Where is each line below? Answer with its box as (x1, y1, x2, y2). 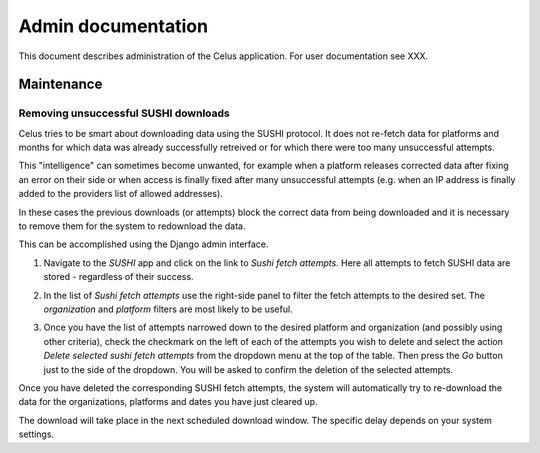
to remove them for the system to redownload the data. (18, 220, 246, 232)
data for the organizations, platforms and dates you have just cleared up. (18, 396, 319, 408)
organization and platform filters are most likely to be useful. (43, 303, 294, 315)
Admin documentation (18, 15, 209, 37)
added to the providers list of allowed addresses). (18, 188, 224, 200)
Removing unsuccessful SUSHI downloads (18, 106, 230, 120)
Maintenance (18, 76, 103, 93)
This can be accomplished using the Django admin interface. (18, 238, 269, 250)
